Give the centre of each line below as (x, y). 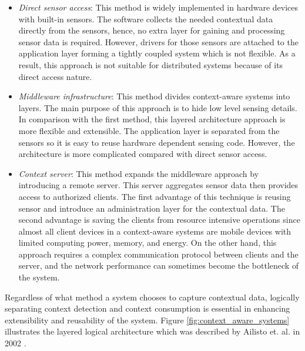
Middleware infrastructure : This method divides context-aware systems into (154, 96)
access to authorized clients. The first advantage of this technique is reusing (155, 196)
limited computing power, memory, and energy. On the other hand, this (148, 243)
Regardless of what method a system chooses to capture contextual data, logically (152, 297)
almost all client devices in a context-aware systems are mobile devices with (155, 231)
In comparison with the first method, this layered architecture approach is (152, 119)
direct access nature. (55, 76)
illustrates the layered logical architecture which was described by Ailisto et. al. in (152, 331)
